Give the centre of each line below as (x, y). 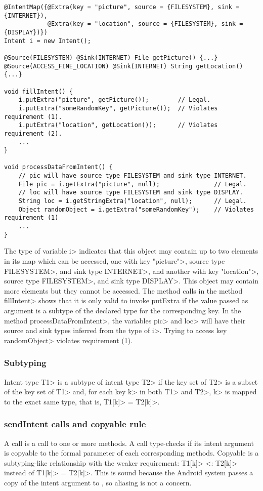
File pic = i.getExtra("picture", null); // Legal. (133, 184)
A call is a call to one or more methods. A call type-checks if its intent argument (129, 443)
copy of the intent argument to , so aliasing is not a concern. (98, 482)
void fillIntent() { (39, 91)
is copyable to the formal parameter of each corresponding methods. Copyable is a (131, 453)
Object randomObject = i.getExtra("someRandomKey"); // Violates (136, 209)
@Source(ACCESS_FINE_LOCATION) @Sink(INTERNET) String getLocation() (124, 66)
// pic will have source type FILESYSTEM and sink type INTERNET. (133, 176)
